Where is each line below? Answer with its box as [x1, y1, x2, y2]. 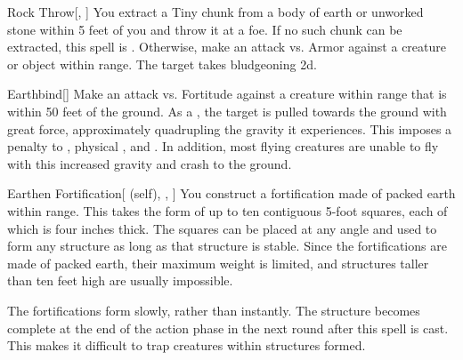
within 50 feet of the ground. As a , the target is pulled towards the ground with [7, 101, 447, 120]
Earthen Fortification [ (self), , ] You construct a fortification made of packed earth [7, 184, 456, 203]
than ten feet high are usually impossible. [7, 271, 233, 290]
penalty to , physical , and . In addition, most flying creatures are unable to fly [7, 137, 439, 156]
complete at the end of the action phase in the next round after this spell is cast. [7, 318, 449, 337]
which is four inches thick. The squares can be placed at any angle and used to [7, 219, 437, 237]
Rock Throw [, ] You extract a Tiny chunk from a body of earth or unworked [7, 3, 424, 20]
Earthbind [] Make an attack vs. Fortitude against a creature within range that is [7, 84, 447, 103]
